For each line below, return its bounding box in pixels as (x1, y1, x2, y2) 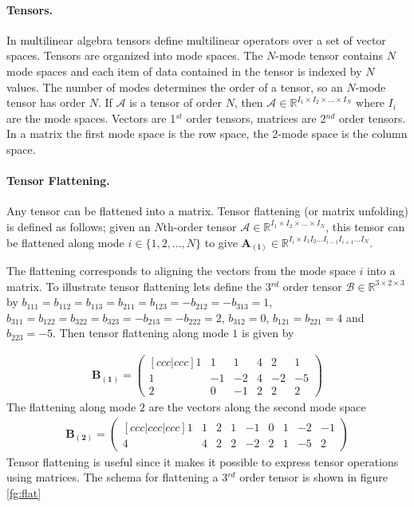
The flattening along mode (6, 399, 136, 415)
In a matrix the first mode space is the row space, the (6, 125, 269, 142)
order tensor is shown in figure (239, 469, 388, 485)
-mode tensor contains (275, 47, 384, 64)
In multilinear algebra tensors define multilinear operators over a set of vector (6, 31, 386, 48)
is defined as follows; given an (6, 218, 151, 234)
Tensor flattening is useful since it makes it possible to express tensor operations (6, 453, 399, 470)
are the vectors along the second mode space (148, 399, 366, 415)
